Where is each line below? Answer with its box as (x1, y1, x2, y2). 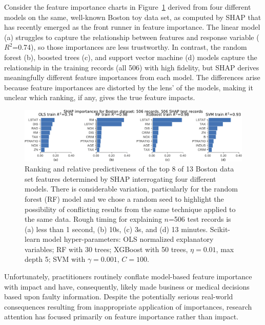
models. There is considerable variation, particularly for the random (25, 183, 238, 194)
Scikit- (210, 223, 230, 234)
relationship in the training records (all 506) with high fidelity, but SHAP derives (4, 62, 259, 72)
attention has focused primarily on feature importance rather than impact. (4, 311, 238, 322)
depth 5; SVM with (25, 254, 86, 264)
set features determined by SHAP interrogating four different (25, 173, 216, 184)
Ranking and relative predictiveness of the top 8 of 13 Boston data (25, 163, 234, 174)
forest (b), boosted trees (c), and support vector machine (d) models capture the (4, 51, 257, 62)
